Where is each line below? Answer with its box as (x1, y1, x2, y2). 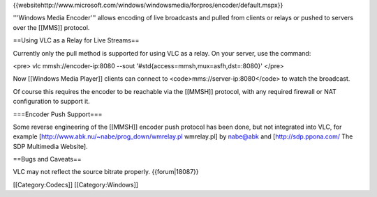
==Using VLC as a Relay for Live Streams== (13, 36, 140, 45)
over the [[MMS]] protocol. (13, 23, 90, 31)
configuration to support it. (13, 97, 90, 106)
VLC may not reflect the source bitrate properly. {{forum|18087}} (13, 168, 199, 176)
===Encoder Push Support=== (13, 110, 103, 118)
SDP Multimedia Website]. (13, 142, 88, 150)
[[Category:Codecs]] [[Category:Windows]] (13, 180, 139, 189)
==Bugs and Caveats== (13, 155, 82, 164)
